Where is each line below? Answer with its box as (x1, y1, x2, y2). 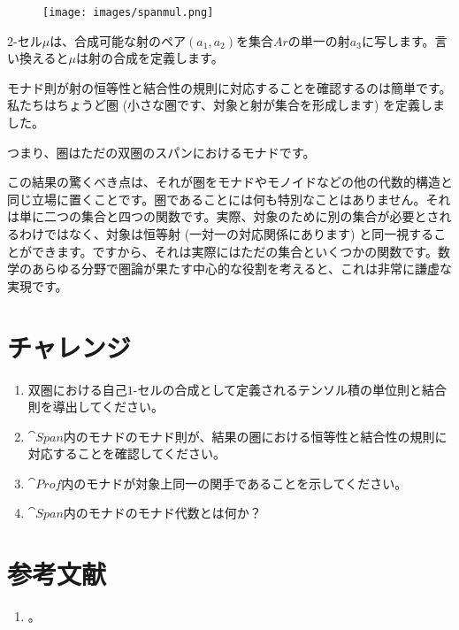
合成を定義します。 (113, 49, 224, 67)
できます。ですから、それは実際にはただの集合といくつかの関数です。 (31, 242, 438, 260)
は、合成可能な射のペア (50, 31, 187, 50)
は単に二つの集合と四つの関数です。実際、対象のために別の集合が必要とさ (7, 207, 440, 226)
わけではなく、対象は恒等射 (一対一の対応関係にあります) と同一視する (19, 225, 434, 242)
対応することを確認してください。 (27, 444, 226, 463)
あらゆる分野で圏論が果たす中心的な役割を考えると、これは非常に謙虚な (31, 259, 453, 278)
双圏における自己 (27, 380, 127, 398)
